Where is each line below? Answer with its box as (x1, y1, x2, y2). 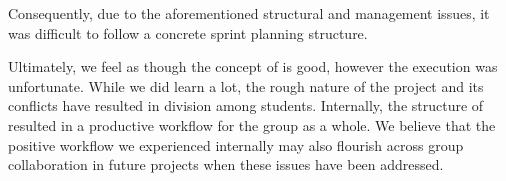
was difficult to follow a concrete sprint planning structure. (8, 22, 368, 43)
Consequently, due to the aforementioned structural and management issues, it (8, 3, 490, 23)
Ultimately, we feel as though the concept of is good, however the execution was (8, 56, 498, 77)
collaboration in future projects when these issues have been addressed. (8, 154, 444, 175)
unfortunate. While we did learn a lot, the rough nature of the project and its (8, 75, 484, 96)
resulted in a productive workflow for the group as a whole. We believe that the (8, 114, 496, 135)
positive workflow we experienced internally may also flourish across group (8, 134, 464, 155)
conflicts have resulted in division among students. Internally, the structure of (8, 95, 484, 116)
